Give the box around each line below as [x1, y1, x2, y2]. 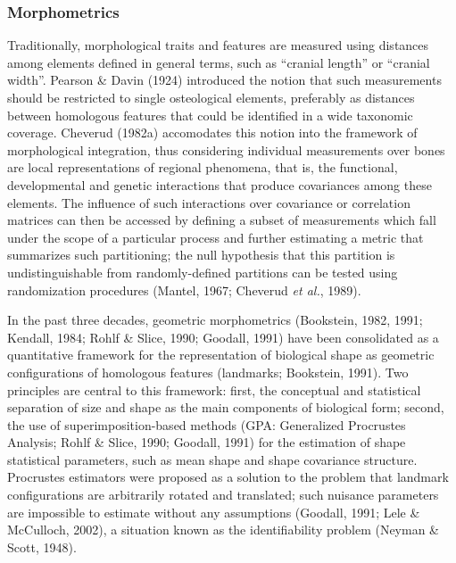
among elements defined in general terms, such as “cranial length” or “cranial [7, 53, 430, 71]
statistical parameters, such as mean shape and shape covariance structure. [7, 450, 418, 468]
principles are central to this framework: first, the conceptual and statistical [7, 380, 421, 399]
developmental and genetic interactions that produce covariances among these [7, 175, 432, 194]
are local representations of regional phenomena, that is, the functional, [7, 158, 398, 177]
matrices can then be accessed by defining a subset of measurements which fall [7, 211, 436, 229]
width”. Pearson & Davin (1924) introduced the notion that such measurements [7, 70, 442, 89]
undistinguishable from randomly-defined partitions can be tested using [7, 262, 398, 281]
